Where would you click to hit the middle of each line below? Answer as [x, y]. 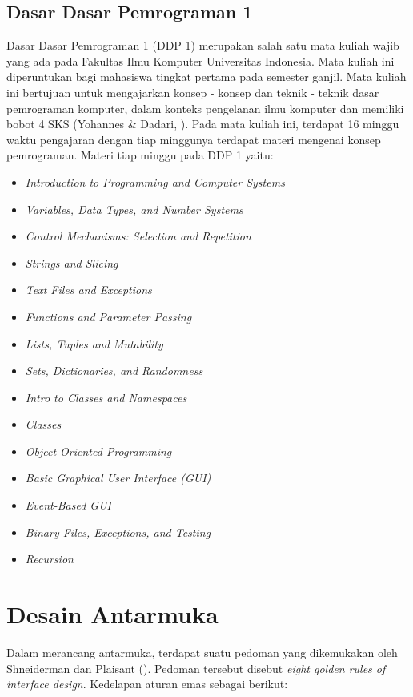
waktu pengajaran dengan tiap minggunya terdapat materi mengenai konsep [194, 139]
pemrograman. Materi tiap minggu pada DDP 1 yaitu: [140, 155]
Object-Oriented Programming [98, 451]
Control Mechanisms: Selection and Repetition [138, 236]
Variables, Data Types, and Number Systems [134, 209]
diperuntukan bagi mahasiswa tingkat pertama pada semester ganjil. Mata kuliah [206, 77]
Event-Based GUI [68, 505]
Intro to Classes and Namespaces [106, 397]
